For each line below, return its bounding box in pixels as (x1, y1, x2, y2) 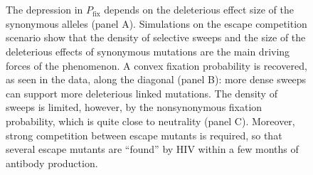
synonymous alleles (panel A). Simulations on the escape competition (6, 16, 307, 31)
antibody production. (6, 155, 98, 170)
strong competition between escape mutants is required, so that (6, 127, 282, 142)
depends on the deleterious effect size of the (104, 2, 294, 17)
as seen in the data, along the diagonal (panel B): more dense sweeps (6, 72, 307, 87)
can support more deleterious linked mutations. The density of (6, 85, 277, 100)
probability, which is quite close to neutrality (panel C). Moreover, (6, 113, 295, 128)
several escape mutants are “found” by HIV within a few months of (6, 142, 299, 157)
